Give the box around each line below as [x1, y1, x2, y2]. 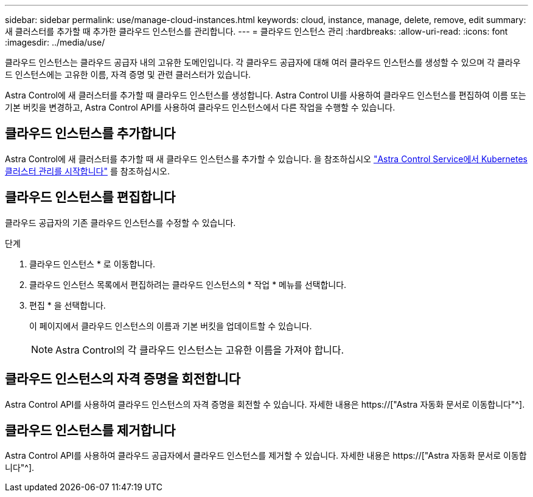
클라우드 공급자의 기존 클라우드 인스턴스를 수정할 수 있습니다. [5, 217, 236, 228]
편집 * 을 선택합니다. [29, 300, 106, 310]
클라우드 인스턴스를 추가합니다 [5, 126, 176, 142]
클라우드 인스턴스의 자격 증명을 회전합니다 [5, 371, 240, 387]
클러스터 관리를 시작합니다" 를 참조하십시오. [5, 165, 170, 176]
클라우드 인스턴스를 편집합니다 [5, 190, 176, 205]
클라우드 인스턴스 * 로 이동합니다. [29, 258, 156, 269]
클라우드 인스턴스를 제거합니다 [5, 422, 176, 438]
